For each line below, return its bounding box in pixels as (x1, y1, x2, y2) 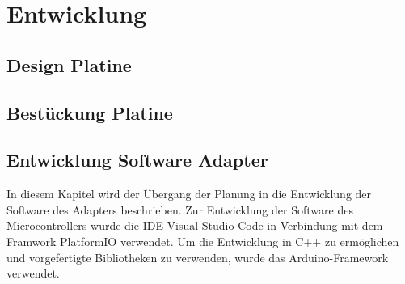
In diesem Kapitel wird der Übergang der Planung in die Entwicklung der (6, 185, 372, 202)
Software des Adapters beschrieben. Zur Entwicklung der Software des (6, 201, 353, 218)
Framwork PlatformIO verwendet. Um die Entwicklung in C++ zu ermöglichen (6, 232, 399, 249)
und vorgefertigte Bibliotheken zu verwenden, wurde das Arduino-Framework (6, 248, 389, 265)
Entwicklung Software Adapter (6, 147, 268, 172)
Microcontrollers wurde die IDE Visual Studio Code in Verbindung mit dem (6, 217, 383, 234)
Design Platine (6, 52, 132, 77)
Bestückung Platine (6, 100, 173, 125)
